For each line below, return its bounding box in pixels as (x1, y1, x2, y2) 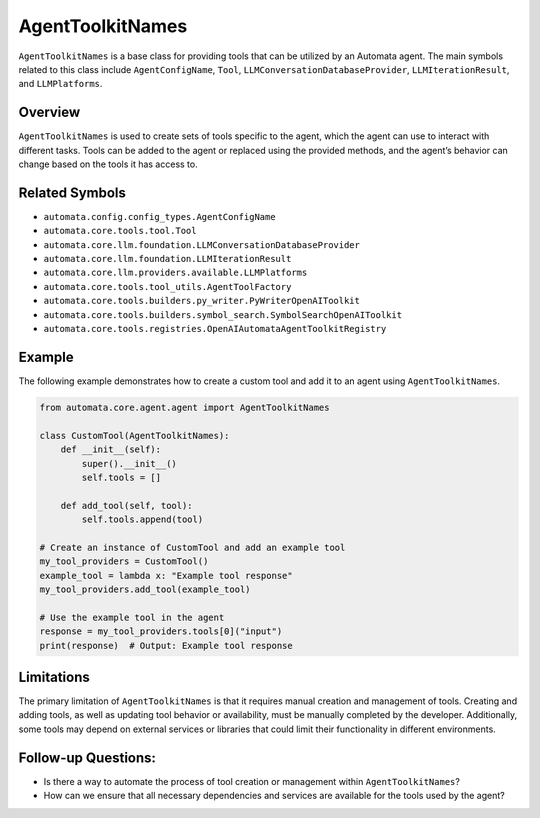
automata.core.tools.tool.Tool (43, 225, 197, 237)
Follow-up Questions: (18, 749, 157, 766)
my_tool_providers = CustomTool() (39, 556, 209, 567)
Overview (18, 104, 81, 121)
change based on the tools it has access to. (18, 158, 199, 170)
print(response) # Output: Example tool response (39, 640, 294, 651)
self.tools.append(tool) (81, 514, 204, 525)
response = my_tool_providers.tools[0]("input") (39, 626, 283, 637)
